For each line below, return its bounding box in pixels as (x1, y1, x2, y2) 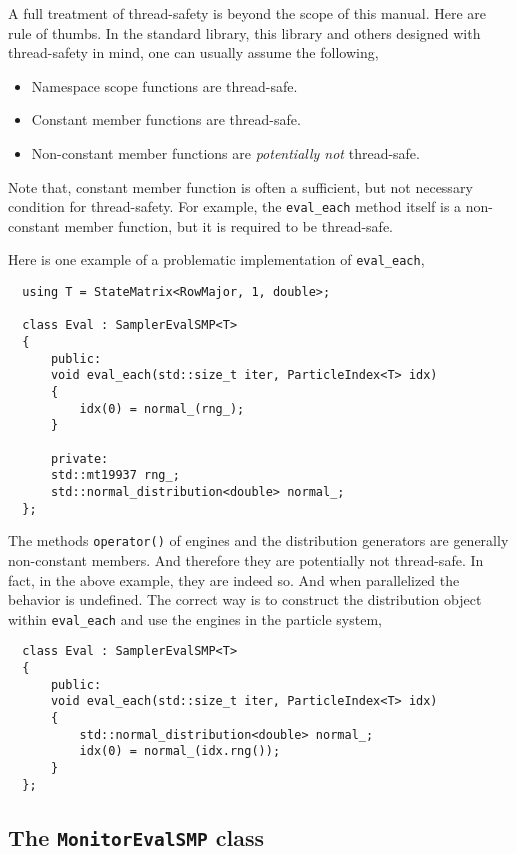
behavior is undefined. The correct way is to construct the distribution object (8, 589, 482, 610)
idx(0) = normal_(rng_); (79, 401, 245, 416)
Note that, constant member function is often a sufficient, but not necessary (8, 176, 473, 197)
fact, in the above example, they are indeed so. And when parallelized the (8, 569, 460, 590)
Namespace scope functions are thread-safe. (31, 75, 298, 96)
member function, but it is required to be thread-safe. (64, 215, 394, 236)
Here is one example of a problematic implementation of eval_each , (8, 249, 425, 270)
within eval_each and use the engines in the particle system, (8, 608, 382, 629)
